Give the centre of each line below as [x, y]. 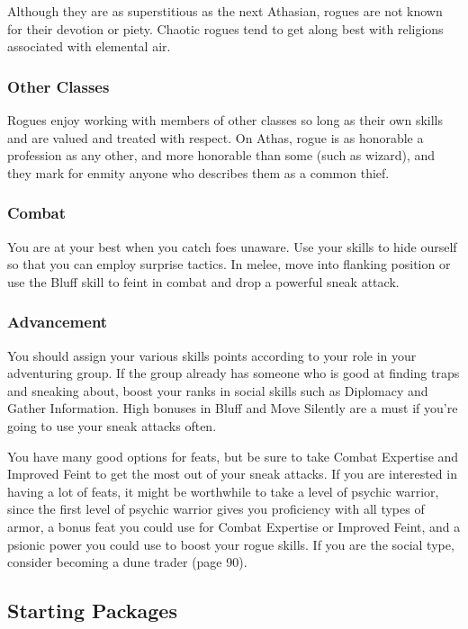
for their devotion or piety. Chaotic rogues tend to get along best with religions [225, 28]
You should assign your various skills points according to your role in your [212, 355]
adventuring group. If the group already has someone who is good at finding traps [234, 373]
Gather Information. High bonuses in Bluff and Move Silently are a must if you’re [233, 408]
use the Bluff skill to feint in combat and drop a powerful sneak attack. [203, 281]
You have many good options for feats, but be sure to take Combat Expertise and [233, 456]
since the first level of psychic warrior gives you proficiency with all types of [216, 509]
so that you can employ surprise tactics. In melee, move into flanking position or [229, 264]
